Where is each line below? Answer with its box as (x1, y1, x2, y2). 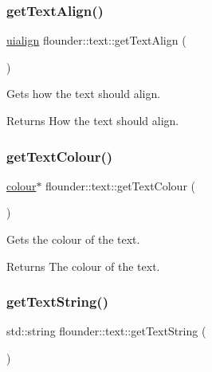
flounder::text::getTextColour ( (45, 177, 196, 194)
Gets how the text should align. (6, 85, 161, 102)
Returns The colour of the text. (6, 257, 160, 274)
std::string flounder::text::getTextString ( (6, 323, 206, 339)
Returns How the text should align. (6, 112, 179, 128)
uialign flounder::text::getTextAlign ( (6, 32, 186, 49)
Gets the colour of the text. (6, 231, 140, 247)
